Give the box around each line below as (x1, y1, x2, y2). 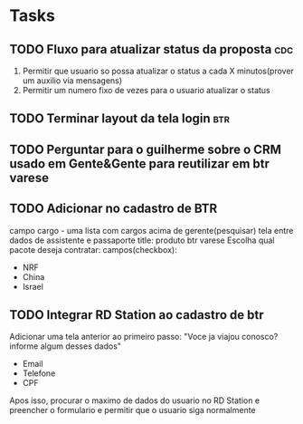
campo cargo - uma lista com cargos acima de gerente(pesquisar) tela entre (9, 225, 294, 236)
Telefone (22, 368, 56, 379)
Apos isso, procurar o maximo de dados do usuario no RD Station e (9, 395, 260, 406)
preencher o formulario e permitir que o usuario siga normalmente (9, 405, 256, 416)
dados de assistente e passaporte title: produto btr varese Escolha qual (9, 235, 275, 246)
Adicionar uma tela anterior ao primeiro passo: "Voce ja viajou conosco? (9, 332, 279, 342)
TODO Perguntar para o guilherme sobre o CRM (9, 141, 282, 157)
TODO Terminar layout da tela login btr (9, 111, 231, 127)
